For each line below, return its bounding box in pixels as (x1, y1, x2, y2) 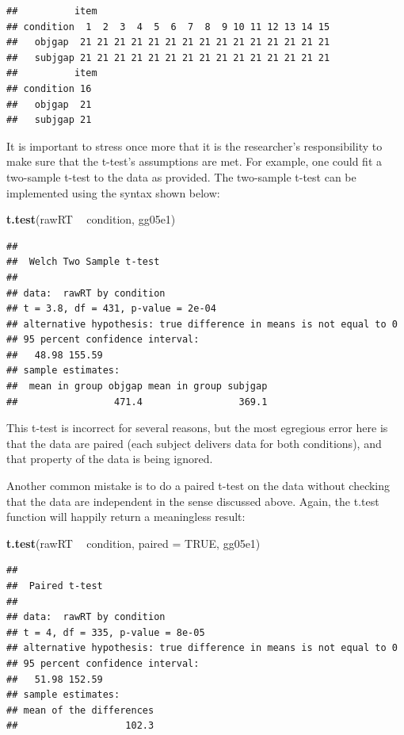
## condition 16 (6, 82, 92, 94)
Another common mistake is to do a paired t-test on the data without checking (6, 477, 391, 494)
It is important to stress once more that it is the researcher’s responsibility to (6, 137, 383, 154)
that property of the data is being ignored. (6, 450, 213, 467)
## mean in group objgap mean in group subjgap (6, 381, 268, 392)
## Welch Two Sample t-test (6, 256, 160, 268)
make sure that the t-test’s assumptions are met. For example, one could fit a (6, 153, 382, 170)
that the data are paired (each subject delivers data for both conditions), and (6, 434, 382, 451)
